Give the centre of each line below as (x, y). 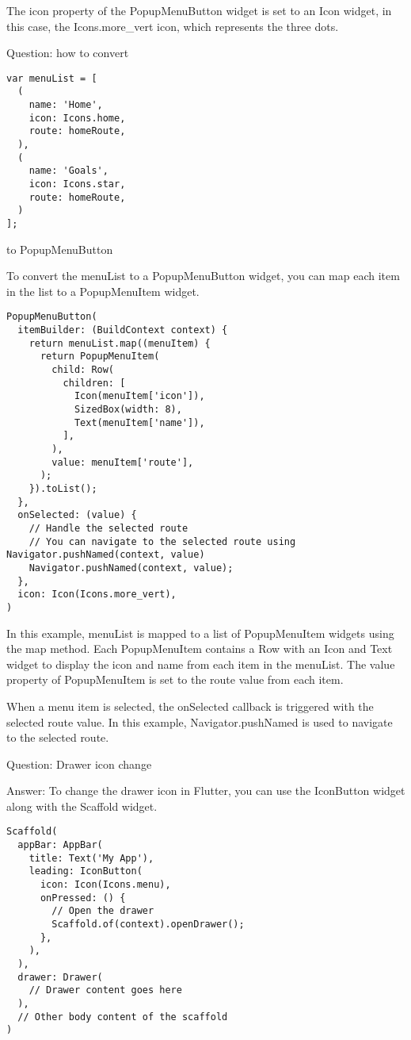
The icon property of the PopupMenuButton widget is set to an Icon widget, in (199, 10)
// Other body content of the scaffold (123, 1017)
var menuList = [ (52, 78)
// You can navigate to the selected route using (162, 541)
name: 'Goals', (68, 171)
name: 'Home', (66, 105)
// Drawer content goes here (105, 990)
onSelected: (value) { (77, 515)
